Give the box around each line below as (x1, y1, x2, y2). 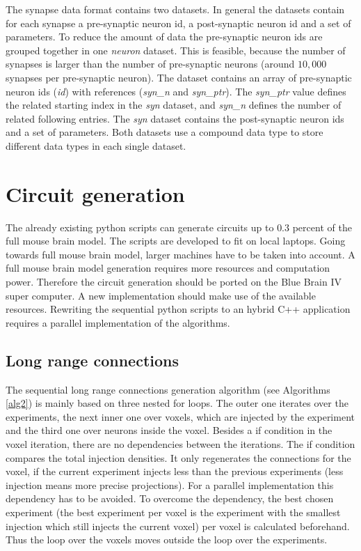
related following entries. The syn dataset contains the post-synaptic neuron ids (6, 111, 344, 125)
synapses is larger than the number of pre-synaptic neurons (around (6, 56, 295, 71)
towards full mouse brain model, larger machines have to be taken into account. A (6, 247, 355, 261)
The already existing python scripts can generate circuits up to (6, 219, 274, 234)
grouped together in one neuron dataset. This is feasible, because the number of (6, 42, 346, 57)
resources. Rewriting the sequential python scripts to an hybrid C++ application (6, 302, 351, 316)
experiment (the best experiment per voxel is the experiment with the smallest (6, 504, 341, 519)
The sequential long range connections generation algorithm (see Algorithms (6, 382, 330, 396)
